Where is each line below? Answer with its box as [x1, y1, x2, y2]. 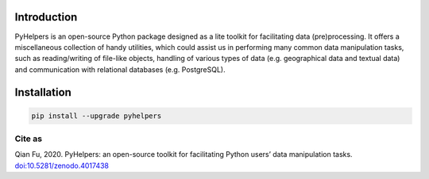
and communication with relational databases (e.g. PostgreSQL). [14, 64, 226, 74]
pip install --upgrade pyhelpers [31, 111, 162, 120]
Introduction [14, 10, 78, 24]
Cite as [14, 133, 43, 144]
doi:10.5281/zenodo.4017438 [14, 161, 110, 170]
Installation [14, 86, 71, 99]
